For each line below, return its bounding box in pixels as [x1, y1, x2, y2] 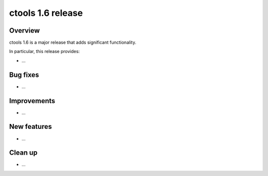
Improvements [9, 97, 56, 105]
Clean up [9, 149, 38, 157]
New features [9, 122, 52, 131]
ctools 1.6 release [9, 7, 83, 18]
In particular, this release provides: [9, 49, 80, 55]
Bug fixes [9, 70, 39, 79]
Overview [9, 26, 40, 35]
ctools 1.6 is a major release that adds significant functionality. [9, 40, 136, 46]
